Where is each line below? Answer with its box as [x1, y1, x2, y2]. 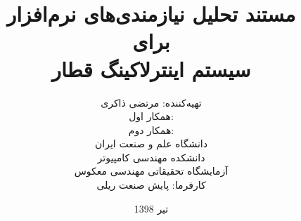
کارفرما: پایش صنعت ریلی [96, 178, 206, 192]
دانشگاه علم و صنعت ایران [95, 136, 207, 151]
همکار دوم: [128, 122, 174, 137]
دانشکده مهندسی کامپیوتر [97, 149, 205, 164]
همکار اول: [129, 109, 174, 123]
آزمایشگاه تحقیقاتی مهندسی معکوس [74, 163, 229, 178]
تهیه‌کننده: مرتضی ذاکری [101, 95, 202, 109]
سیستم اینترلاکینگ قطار [51, 54, 251, 83]
